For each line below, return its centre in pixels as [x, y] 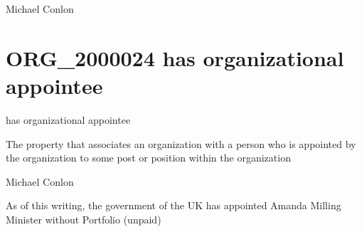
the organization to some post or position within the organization [148, 158]
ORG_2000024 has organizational [175, 57]
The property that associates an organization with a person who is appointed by [181, 143]
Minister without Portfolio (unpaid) [84, 219]
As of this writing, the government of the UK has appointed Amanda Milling [174, 205]
